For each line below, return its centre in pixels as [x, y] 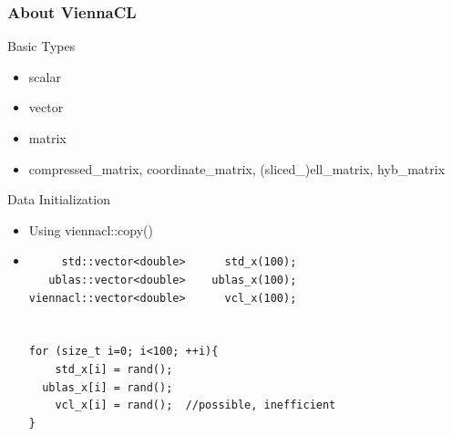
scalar [45, 76]
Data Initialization [59, 199]
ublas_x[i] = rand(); [108, 387]
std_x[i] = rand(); [114, 369]
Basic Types [41, 46]
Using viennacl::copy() [91, 229]
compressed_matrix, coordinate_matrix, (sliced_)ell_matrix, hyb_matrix [237, 168]
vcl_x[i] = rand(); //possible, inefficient [195, 405]
